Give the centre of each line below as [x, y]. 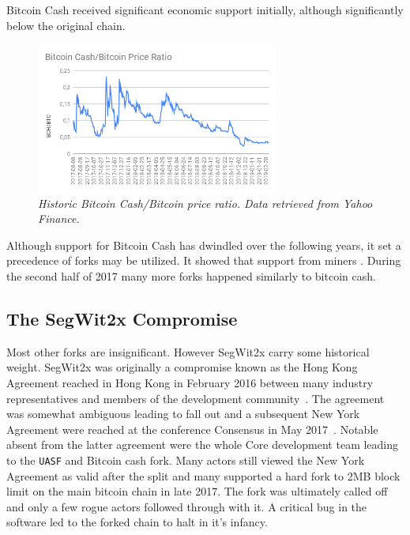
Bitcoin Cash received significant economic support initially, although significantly [205, 9]
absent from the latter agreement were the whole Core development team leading [203, 445]
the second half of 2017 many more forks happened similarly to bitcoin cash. [191, 275]
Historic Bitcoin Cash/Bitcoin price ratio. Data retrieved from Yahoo [205, 203]
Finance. [59, 219]
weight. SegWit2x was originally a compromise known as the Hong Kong [182, 367]
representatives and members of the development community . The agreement [196, 398]
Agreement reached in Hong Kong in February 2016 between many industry [190, 382]
